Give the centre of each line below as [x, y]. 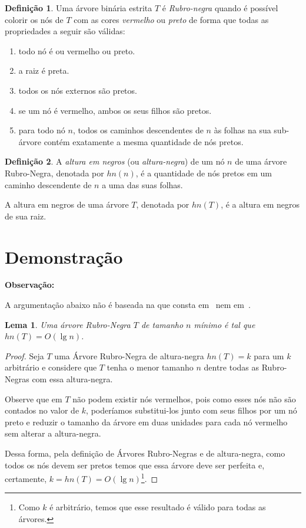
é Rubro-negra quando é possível [220, 8]
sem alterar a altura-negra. [53, 433]
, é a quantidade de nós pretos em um [204, 173]
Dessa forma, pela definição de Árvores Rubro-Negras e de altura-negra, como [145, 453]
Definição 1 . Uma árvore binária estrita [79, 8]
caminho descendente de [48, 184]
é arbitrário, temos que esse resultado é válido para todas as [158, 507]
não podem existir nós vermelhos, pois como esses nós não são [184, 399]
